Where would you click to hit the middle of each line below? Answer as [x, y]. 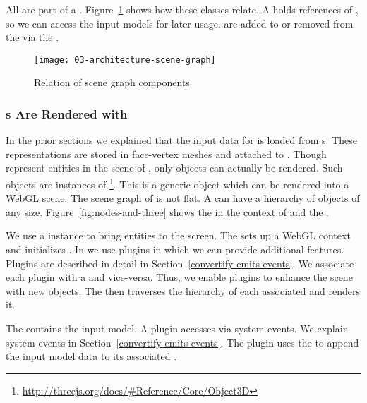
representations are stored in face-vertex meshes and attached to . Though [166, 154]
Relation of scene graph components [112, 82]
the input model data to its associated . [91, 356]
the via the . [32, 37]
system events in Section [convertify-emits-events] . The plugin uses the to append [182, 342]
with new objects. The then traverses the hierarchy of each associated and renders [183, 290]
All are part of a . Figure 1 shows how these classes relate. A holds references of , [182, 9]
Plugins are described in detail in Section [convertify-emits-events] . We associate [180, 263]
